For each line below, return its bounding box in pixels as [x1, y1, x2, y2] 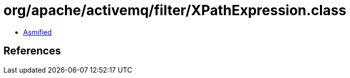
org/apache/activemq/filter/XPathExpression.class [3, 2, 347, 19]
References [3, 45, 61, 57]
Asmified [23, 27, 52, 36]
